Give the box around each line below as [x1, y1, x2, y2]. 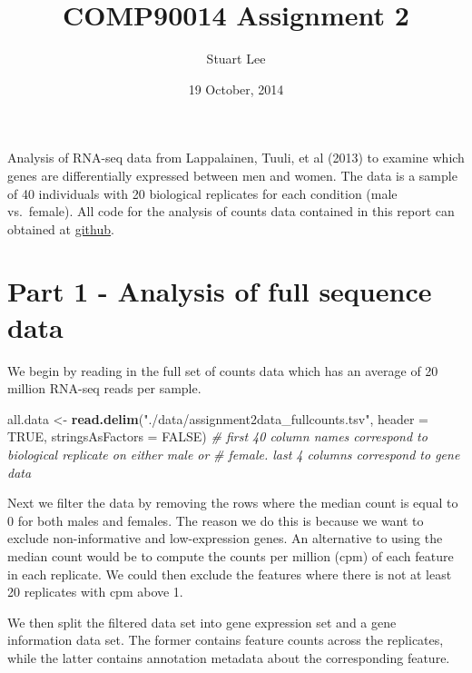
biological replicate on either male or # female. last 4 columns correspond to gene [7, 444, 460, 463]
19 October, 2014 [188, 79, 284, 98]
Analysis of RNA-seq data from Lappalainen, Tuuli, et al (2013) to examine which [7, 148, 465, 167]
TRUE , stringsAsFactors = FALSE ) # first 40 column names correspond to [7, 427, 428, 446]
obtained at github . [7, 219, 114, 238]
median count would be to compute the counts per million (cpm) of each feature [7, 546, 454, 565]
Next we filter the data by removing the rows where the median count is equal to [7, 493, 458, 512]
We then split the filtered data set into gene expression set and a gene [7, 612, 397, 631]
